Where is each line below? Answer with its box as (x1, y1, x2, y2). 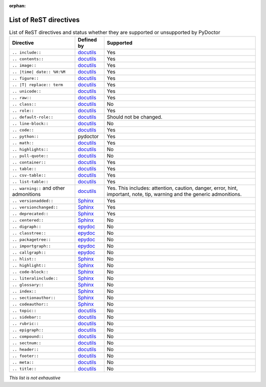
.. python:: (12, 133, 39, 139)
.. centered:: (12, 217, 44, 223)
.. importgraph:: (12, 243, 51, 249)
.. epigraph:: (12, 327, 44, 332)
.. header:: (12, 347, 39, 352)
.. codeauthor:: (12, 301, 49, 307)
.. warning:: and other (12, 185, 65, 192)
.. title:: (12, 366, 37, 371)
